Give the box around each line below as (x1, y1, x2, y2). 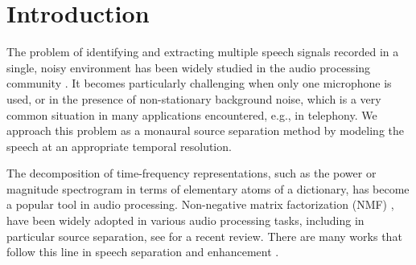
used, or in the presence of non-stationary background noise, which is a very (6, 90, 381, 107)
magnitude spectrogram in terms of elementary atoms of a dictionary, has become (6, 180, 410, 197)
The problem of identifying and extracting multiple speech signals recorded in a (6, 43, 399, 60)
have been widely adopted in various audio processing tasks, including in (6, 212, 365, 229)
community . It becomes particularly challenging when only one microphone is (6, 75, 392, 92)
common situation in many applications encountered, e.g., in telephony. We (6, 106, 377, 123)
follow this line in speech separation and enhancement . (6, 243, 279, 260)
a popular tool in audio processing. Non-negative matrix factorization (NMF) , (6, 196, 394, 213)
